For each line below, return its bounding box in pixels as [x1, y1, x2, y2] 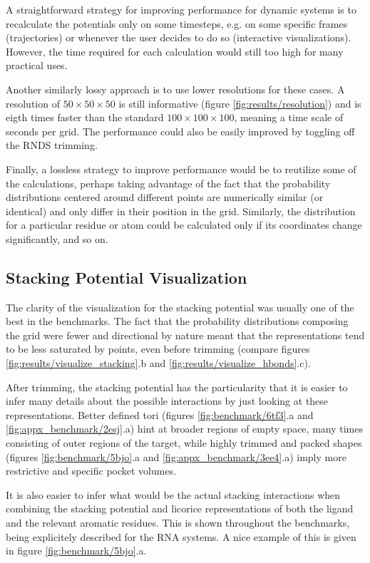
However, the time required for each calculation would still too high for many [6, 43, 344, 58]
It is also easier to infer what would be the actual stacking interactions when [6, 487, 341, 502]
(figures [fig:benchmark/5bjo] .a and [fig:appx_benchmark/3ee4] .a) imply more [6, 449, 346, 464]
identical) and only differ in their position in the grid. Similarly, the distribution [6, 203, 356, 218]
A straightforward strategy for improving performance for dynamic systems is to [6, 2, 356, 16]
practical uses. [6, 58, 68, 73]
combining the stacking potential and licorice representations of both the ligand [6, 501, 354, 516]
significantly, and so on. [6, 231, 108, 246]
